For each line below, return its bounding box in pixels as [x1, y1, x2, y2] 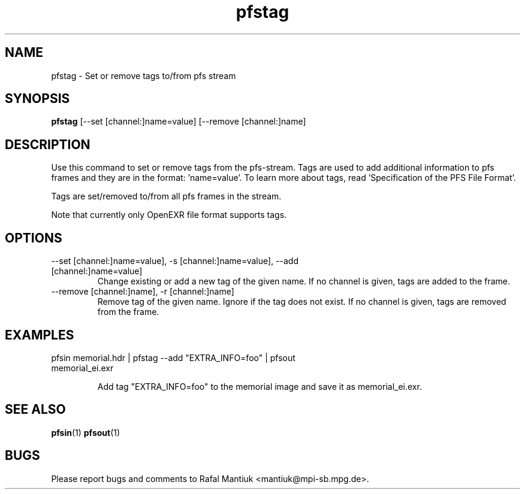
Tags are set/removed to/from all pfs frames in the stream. [51, 191, 282, 202]
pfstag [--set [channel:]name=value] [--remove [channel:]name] [51, 116, 306, 127]
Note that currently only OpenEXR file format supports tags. [51, 210, 287, 220]
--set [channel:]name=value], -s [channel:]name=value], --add [51, 256, 298, 266]
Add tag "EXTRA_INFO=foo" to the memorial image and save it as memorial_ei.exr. [97, 381, 422, 392]
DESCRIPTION [5, 137, 90, 152]
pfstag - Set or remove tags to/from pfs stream [51, 70, 236, 81]
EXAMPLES [5, 327, 74, 343]
